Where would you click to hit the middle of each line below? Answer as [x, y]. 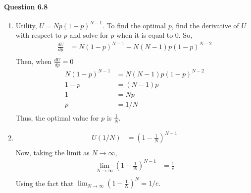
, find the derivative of [205, 25]
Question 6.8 [26, 6]
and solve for [89, 35]
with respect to [39, 35]
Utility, [26, 25]
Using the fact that [45, 183]
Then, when [34, 61]
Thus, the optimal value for [57, 117]
